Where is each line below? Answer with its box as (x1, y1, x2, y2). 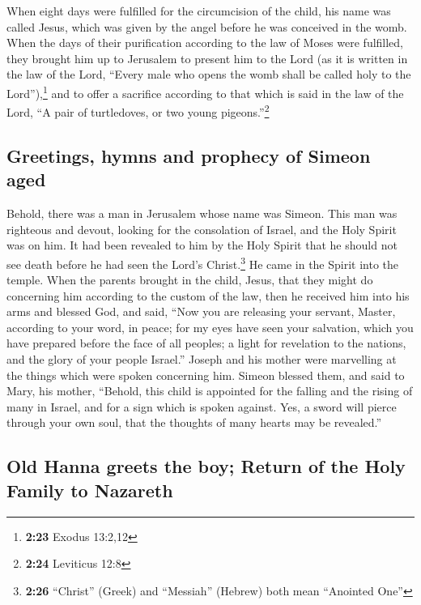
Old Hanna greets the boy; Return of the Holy (6, 454, 406, 479)
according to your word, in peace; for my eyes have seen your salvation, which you (6, 318, 414, 335)
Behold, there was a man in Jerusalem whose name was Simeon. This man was (6, 205, 398, 222)
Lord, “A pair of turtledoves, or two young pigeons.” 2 (6, 101, 270, 120)
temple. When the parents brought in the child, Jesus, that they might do (6, 271, 373, 288)
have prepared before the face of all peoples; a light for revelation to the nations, (6, 334, 406, 351)
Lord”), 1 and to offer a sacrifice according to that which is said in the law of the (6, 82, 404, 101)
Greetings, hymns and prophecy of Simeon (6, 143, 371, 168)
